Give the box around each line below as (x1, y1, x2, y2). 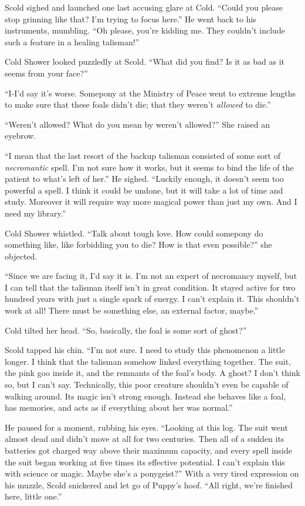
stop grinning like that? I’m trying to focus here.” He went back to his (5, 12, 256, 25)
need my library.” (5, 207, 66, 219)
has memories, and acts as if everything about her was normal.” (5, 401, 233, 414)
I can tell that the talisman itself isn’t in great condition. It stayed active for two (5, 281, 296, 293)
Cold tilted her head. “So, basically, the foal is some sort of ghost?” (5, 324, 247, 336)
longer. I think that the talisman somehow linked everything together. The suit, (5, 355, 292, 367)
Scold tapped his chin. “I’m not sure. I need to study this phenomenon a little (5, 344, 285, 356)
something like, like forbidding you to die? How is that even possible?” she (5, 238, 272, 251)
